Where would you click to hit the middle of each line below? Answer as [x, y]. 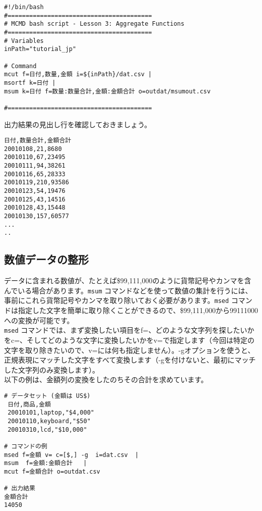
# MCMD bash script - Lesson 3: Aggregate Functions [94, 24]
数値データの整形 [46, 259]
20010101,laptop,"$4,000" [51, 413]
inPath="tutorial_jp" [40, 49]
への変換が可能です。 [39, 320]
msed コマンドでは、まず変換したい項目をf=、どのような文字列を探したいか [129, 330]
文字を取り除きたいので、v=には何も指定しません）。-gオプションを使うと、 [129, 350]
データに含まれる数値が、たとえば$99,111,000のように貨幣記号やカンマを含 [128, 280]
